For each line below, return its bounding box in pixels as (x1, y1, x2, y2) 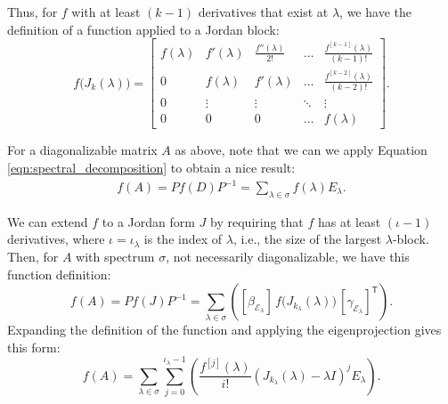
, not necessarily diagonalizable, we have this (166, 247, 410, 266)
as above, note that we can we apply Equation (175, 141, 428, 159)
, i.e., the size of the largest (232, 230, 382, 248)
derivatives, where (7, 230, 105, 248)
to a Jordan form (102, 212, 195, 230)
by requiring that (210, 212, 304, 230)
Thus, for (7, 3, 58, 20)
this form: (7, 337, 61, 356)
